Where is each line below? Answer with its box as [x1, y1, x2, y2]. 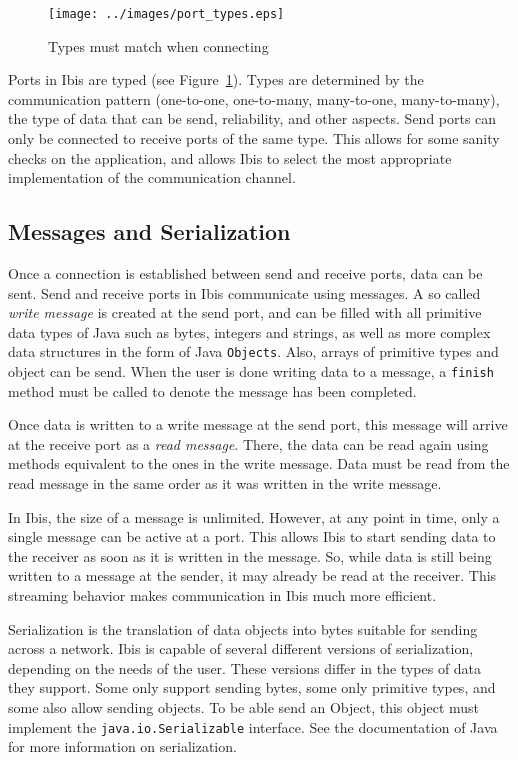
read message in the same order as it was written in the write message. [8, 473, 442, 494]
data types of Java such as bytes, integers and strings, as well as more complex [8, 321, 491, 342]
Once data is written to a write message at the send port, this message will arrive [8, 414, 508, 435]
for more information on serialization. [8, 736, 237, 757]
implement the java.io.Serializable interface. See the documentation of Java [8, 716, 498, 737]
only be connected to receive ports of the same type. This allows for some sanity [8, 128, 500, 149]
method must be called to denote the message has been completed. [8, 380, 417, 401]
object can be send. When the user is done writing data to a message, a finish [8, 361, 494, 382]
